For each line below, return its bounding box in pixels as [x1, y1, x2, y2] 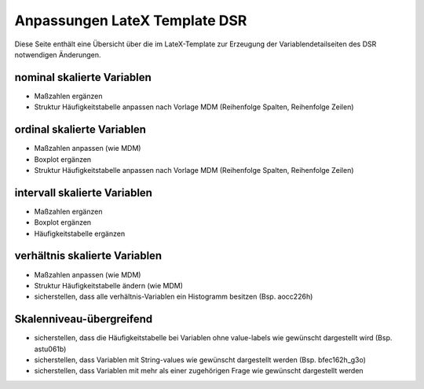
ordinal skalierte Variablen [14, 123, 147, 137]
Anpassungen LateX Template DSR [14, 12, 247, 29]
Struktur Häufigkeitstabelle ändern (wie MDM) [34, 281, 184, 290]
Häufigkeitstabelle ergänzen [34, 229, 126, 238]
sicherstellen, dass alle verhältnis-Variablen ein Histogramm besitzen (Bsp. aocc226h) [34, 292, 313, 302]
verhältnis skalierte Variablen [14, 249, 163, 262]
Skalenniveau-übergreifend [14, 313, 153, 326]
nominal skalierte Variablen [14, 71, 152, 84]
